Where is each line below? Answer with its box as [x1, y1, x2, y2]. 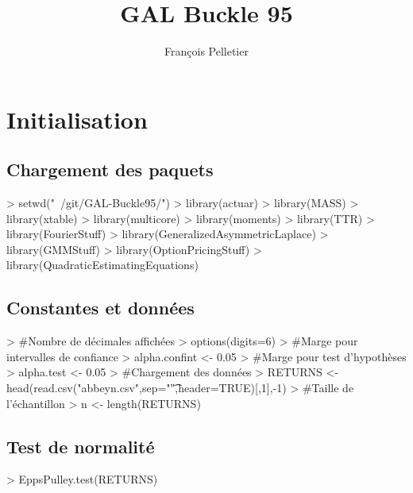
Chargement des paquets [6, 157, 214, 182]
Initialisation [6, 102, 148, 135]
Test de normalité [6, 433, 155, 458]
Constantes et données [6, 295, 195, 320]
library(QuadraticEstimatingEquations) [6, 256, 199, 273]
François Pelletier [164, 43, 249, 60]
